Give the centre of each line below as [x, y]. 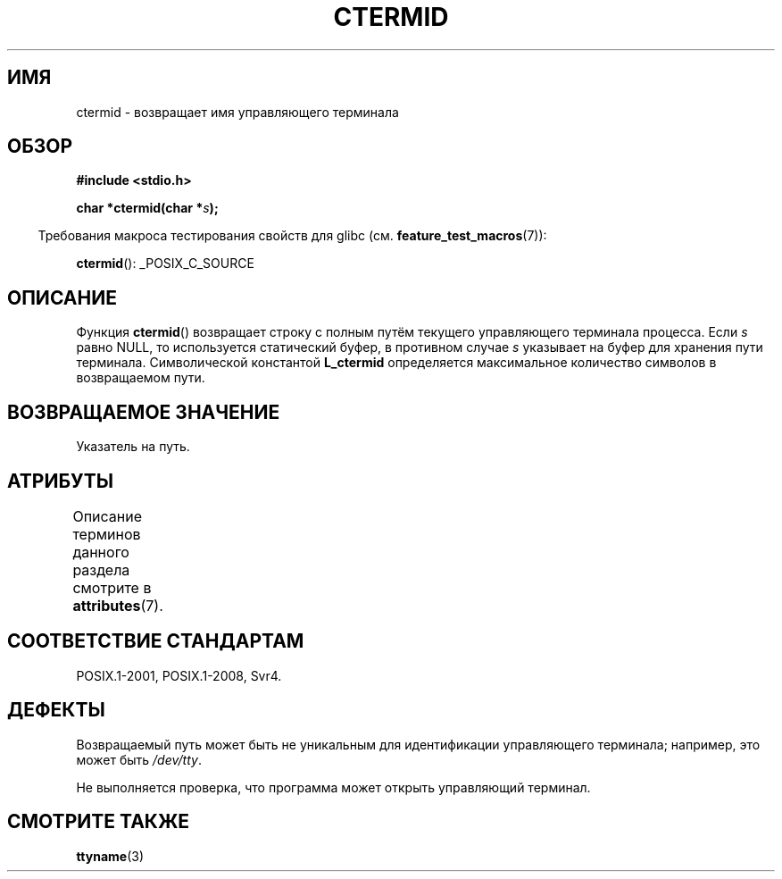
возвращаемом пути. [141, 378]
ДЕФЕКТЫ [56, 710]
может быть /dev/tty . [139, 759]
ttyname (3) [110, 856]
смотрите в [112, 587]
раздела [101, 569]
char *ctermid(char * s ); [147, 208]
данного [101, 552]
